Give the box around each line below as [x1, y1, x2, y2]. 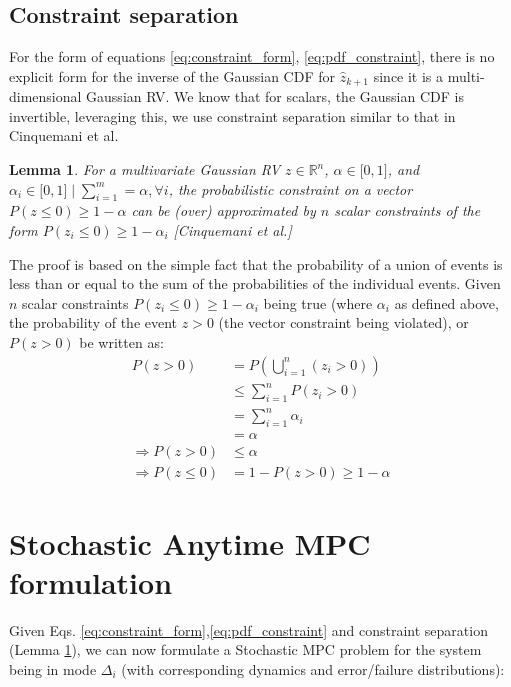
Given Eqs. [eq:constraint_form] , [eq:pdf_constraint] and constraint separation [9, 619, 488, 640]
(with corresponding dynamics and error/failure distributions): [121, 658, 505, 679]
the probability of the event [9, 312, 178, 333]
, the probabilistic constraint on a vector [168, 178, 413, 199]
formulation [9, 561, 173, 602]
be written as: [79, 331, 164, 352]
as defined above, [394, 292, 499, 313]
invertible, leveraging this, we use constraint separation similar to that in [9, 105, 456, 126]
